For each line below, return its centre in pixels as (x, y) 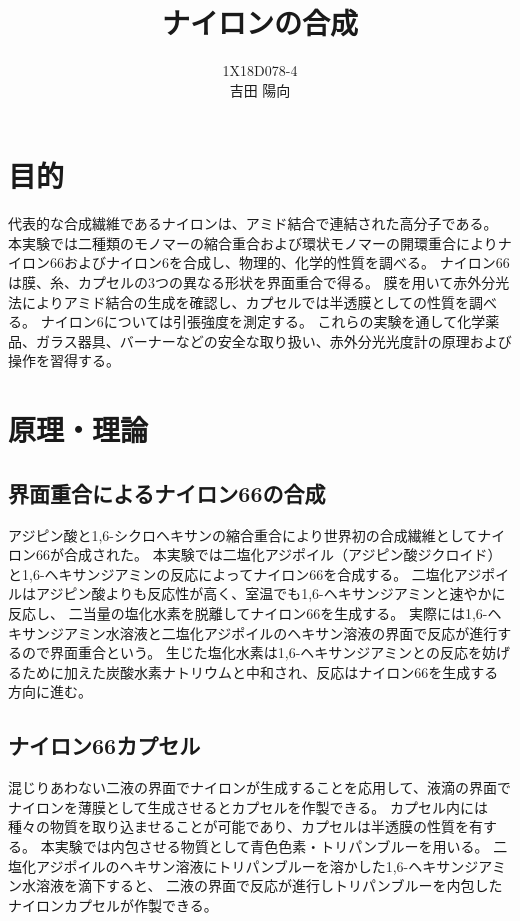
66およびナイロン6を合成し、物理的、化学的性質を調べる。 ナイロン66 (279, 262)
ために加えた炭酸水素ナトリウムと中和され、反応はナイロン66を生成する (260, 671)
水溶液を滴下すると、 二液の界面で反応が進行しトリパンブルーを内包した (262, 885)
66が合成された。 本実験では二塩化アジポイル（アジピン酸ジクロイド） (268, 554)
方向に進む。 (50, 691)
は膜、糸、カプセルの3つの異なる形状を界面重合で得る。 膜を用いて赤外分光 (259, 282)
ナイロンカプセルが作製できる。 (113, 904)
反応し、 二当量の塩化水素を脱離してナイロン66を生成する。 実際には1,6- (248, 612)
